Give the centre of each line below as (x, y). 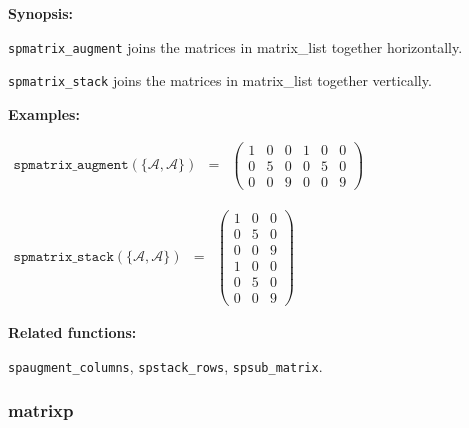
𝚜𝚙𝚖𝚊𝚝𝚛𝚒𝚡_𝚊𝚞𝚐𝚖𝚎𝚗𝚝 (71, 165)
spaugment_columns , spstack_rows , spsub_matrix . (165, 365)
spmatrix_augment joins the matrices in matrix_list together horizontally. (235, 46)
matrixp (41, 410)
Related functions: (72, 331)
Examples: (44, 113)
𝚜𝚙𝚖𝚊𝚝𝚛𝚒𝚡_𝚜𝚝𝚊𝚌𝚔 (63, 257)
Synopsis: (41, 13)
